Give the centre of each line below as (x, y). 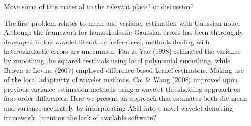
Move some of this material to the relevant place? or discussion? (99, 6)
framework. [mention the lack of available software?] (81, 117)
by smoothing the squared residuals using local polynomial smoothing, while (117, 60)
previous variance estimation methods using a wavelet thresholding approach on (122, 89)
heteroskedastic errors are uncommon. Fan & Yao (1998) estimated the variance (122, 51)
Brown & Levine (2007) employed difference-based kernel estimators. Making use (124, 70)
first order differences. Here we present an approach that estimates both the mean (125, 98)
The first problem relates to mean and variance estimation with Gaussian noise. (122, 22)
